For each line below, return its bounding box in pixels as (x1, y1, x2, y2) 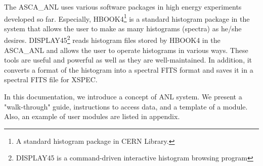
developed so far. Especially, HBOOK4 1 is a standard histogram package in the (4, 12, 250, 24)
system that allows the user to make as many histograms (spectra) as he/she (4, 23, 242, 33)
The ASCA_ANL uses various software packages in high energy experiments (4, 2, 242, 12)
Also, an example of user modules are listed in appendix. (4, 111, 180, 122)
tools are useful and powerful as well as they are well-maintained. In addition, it (4, 54, 252, 65)
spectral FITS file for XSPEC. (4, 74, 98, 85)
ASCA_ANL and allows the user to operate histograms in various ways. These (4, 44, 248, 55)
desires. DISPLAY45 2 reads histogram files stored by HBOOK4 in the (4, 33, 221, 45)
